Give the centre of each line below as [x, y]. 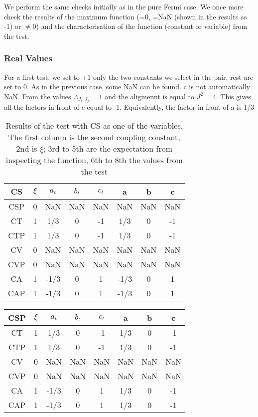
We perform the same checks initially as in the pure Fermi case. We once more [124, 6]
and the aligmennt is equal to [149, 96]
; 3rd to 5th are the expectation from [108, 149]
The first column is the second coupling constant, [94, 137]
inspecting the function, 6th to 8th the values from [94, 160]
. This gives [233, 96]
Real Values [28, 58]
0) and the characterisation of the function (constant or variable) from [140, 26]
